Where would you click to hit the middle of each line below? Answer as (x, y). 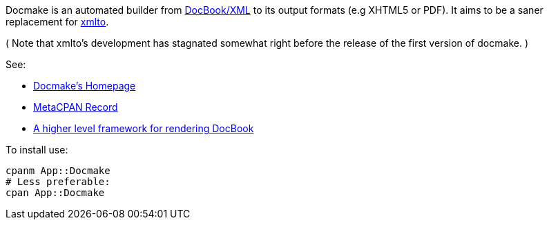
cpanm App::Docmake (58, 171)
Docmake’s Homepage (85, 86)
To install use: (37, 150)
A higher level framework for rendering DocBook (144, 128)
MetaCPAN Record (76, 107)
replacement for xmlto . (57, 22)
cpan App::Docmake (55, 193)
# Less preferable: (58, 182)
